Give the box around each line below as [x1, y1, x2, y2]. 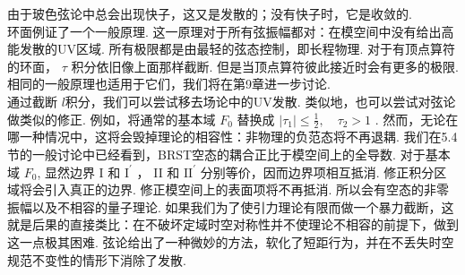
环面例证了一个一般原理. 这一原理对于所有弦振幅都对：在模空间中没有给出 [7, 21, 442, 40]
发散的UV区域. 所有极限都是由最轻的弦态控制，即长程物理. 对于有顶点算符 [19, 39, 456, 58]
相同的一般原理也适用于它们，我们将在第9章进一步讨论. [7, 74, 331, 93]
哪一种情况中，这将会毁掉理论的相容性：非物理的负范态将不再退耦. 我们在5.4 [7, 127, 458, 146]
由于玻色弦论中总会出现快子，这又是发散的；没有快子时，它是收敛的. [7, 4, 412, 22]
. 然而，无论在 [375, 109, 459, 128]
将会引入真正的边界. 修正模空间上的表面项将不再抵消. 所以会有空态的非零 [19, 180, 450, 199]
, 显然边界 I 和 [37, 162, 121, 181]
